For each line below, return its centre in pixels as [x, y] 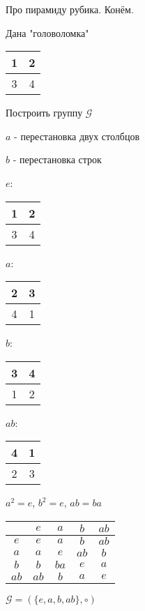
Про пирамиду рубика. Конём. [70, 9]
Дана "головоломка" [47, 32]
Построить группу [44, 113]
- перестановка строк [57, 159]
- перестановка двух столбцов [77, 136]
